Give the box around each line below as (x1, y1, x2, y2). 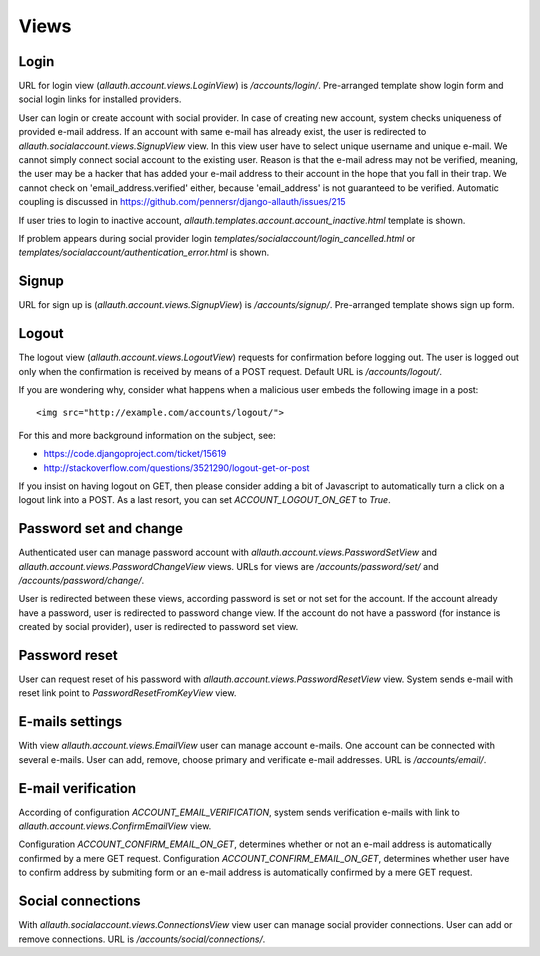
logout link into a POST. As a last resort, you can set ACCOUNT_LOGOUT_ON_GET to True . (18, 494, 391, 506)
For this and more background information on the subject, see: (18, 429, 277, 441)
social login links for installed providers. (18, 93, 182, 105)
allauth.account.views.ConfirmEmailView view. (18, 820, 212, 832)
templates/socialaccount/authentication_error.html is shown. (18, 246, 270, 259)
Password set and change (18, 520, 184, 537)
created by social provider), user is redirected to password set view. (18, 621, 299, 633)
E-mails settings (18, 713, 123, 730)
